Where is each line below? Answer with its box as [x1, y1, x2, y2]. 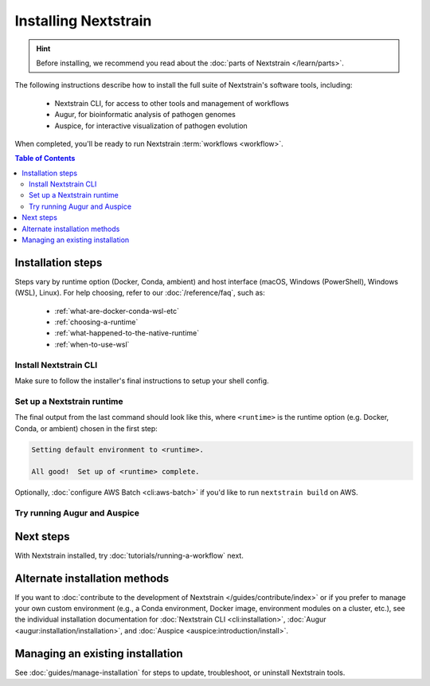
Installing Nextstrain [14, 12, 152, 29]
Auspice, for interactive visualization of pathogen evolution [54, 120, 248, 131]
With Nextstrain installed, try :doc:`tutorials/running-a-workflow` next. [14, 551, 244, 560]
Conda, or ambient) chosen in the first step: [14, 423, 158, 433]
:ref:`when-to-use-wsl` [54, 339, 130, 349]
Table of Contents [14, 154, 76, 163]
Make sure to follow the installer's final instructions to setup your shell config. [14, 376, 270, 386]
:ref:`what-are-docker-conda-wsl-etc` [54, 306, 179, 316]
